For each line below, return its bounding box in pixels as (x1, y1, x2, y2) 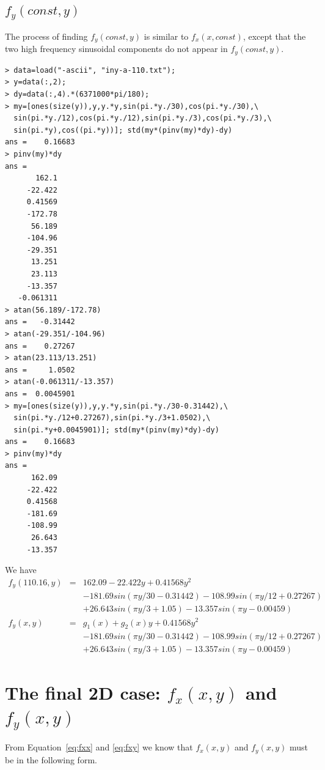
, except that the (243, 29, 306, 42)
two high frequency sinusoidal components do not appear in (5, 42, 228, 55)
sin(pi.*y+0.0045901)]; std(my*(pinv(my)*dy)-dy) (13, 425, 219, 434)
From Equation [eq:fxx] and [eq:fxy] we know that (5, 741, 193, 753)
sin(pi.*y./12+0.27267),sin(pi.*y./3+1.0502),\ (13, 413, 211, 423)
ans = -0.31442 (5, 317, 75, 327)
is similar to (144, 29, 189, 42)
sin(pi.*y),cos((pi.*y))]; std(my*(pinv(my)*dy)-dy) (13, 125, 233, 135)
